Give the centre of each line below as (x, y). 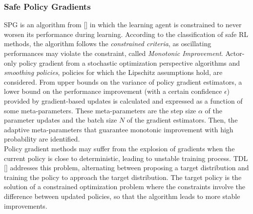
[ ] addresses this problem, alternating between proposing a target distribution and (126, 168)
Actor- (235, 53)
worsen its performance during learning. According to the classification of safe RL (126, 34)
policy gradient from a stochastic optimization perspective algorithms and (129, 62)
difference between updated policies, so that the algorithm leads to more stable (122, 196)
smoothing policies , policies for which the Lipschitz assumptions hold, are (113, 72)
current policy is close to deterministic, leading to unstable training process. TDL (126, 158)
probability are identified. (42, 139)
